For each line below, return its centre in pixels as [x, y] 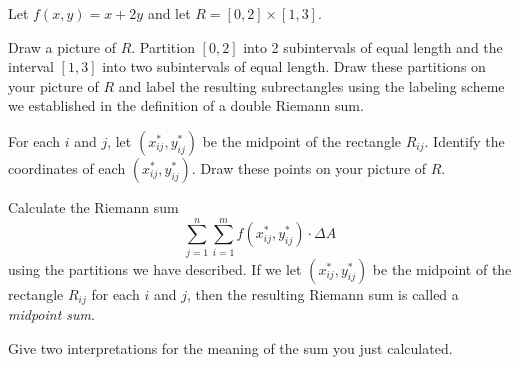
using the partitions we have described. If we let [155, 268]
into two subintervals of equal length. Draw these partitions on [294, 66]
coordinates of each [67, 167]
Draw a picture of [62, 46]
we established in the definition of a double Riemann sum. [186, 105]
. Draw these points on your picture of [309, 167]
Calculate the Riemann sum [93, 206]
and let [169, 13]
